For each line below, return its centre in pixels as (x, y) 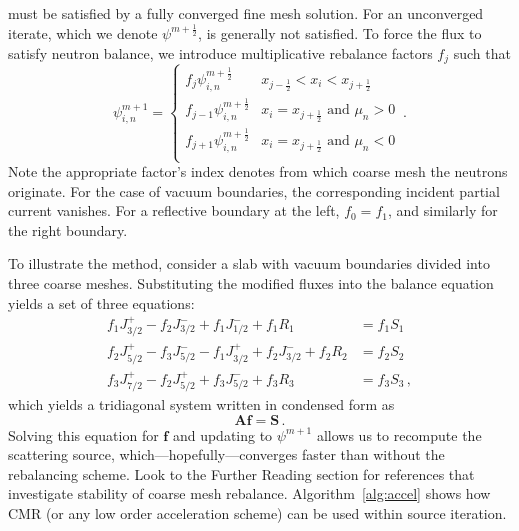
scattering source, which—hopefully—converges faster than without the (226, 454)
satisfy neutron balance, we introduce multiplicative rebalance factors (220, 52)
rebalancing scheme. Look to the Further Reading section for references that (241, 473)
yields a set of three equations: (101, 302)
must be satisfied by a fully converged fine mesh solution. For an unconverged (246, 13)
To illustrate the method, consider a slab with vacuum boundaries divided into (249, 263)
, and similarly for (442, 210)
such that (482, 52)
